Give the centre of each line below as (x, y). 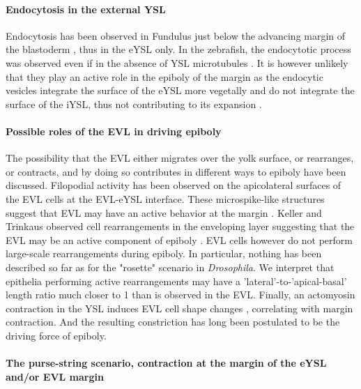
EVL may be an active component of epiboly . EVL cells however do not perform (179, 239)
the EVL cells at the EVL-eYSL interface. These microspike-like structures (165, 198)
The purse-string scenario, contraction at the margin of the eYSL (166, 363)
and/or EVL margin (55, 376)
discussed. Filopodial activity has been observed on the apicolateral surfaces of (174, 185)
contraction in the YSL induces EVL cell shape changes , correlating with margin (179, 308)
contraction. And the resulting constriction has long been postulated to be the (173, 322)
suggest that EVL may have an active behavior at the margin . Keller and (164, 212)
